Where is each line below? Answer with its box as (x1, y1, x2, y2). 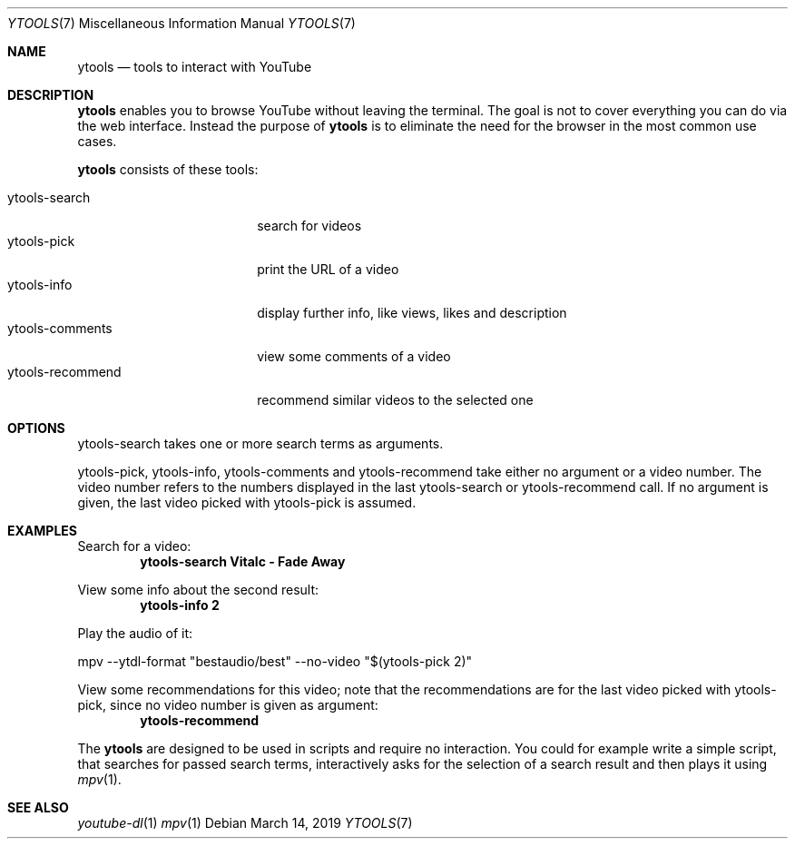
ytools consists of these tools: (77, 162, 259, 177)
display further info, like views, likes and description (257, 305, 567, 320)
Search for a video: (77, 538, 191, 554)
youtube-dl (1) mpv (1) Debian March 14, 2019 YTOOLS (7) (77, 815, 413, 831)
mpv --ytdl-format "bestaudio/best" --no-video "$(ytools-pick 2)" (77, 654, 473, 669)
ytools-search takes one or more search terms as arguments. (77, 436, 444, 451)
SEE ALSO (7, 800, 69, 815)
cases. (77, 133, 117, 149)
